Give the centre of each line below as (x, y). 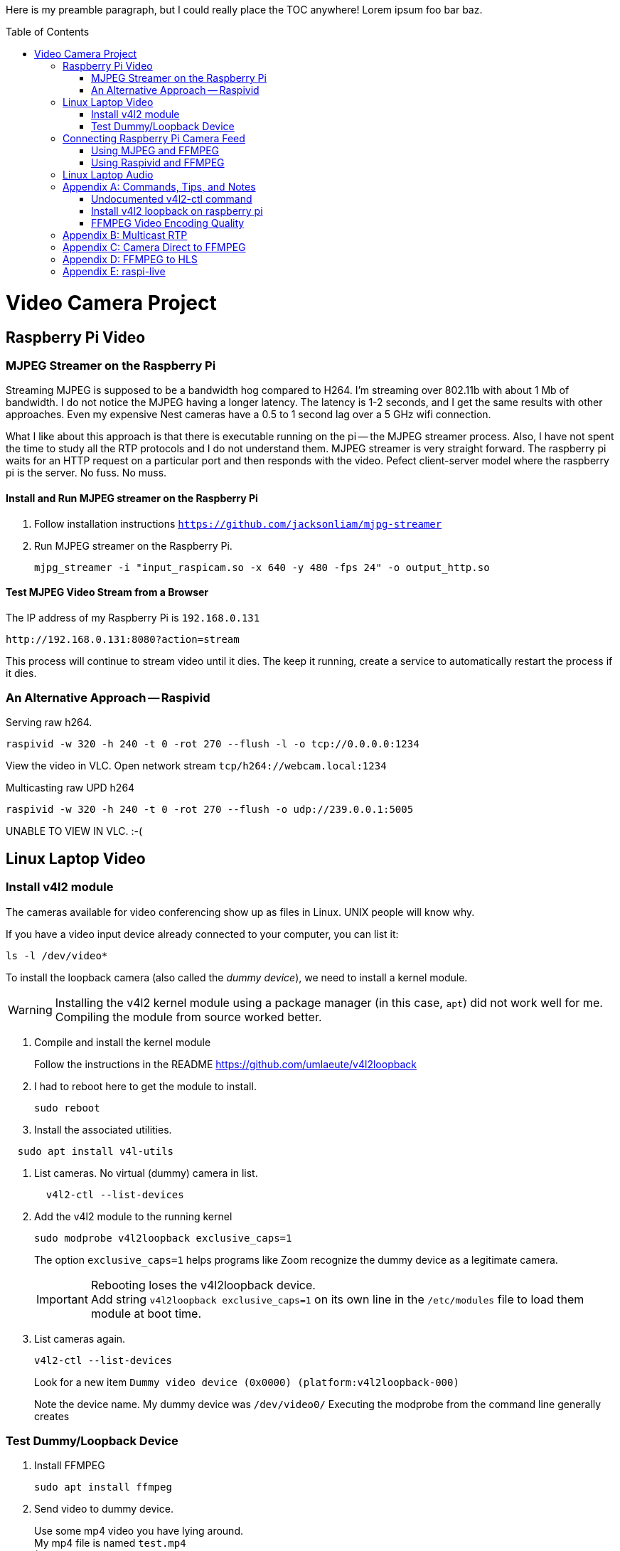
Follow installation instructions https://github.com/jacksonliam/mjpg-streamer (238, 523)
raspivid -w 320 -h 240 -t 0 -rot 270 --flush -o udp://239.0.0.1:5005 (210, 810)
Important (62, 1299)
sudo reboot (67, 1108)
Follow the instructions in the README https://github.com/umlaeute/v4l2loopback (225, 1064)
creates (52, 1416)
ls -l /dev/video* (57, 955)
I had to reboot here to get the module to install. (145, 1086)
